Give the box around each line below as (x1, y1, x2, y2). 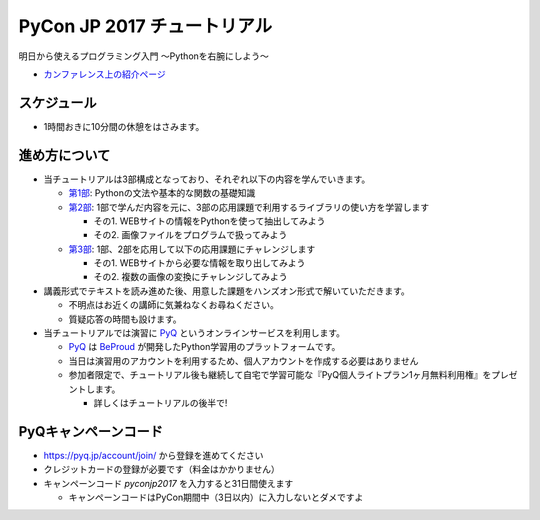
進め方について (18, 146, 111, 164)
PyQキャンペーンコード (18, 423, 164, 440)
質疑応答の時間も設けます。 (68, 313, 182, 325)
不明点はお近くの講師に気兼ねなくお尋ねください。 (68, 299, 279, 311)
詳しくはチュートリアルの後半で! (93, 397, 228, 409)
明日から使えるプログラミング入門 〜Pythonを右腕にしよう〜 (18, 50, 270, 62)
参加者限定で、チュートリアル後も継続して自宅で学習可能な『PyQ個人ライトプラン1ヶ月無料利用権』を (68, 369, 492, 381)
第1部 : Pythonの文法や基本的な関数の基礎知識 (68, 187, 256, 199)
